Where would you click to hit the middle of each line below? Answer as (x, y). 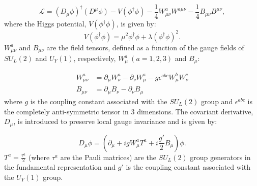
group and (217, 101)
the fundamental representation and (60, 167)
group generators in (220, 157)
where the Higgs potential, (45, 24)
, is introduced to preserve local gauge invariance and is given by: (115, 121)
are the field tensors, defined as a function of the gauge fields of (145, 47)
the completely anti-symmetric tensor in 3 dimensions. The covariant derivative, (129, 111)
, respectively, (95, 58)
